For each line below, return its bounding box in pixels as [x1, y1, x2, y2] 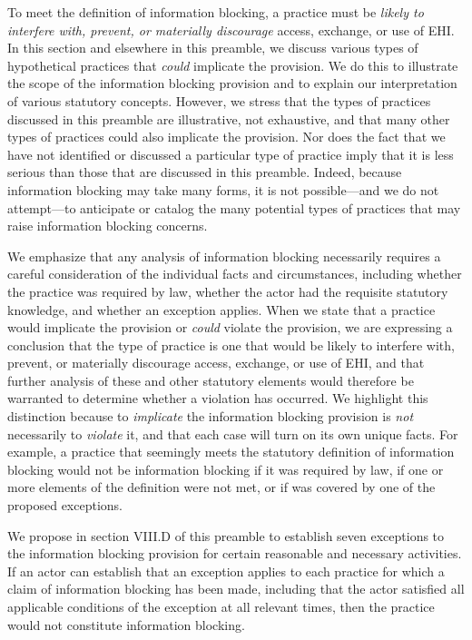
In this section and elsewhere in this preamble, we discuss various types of [7, 38, 418, 57]
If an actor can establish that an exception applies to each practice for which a [7, 561, 445, 580]
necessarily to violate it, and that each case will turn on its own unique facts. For [7, 424, 458, 443]
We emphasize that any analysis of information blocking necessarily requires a [7, 246, 441, 265]
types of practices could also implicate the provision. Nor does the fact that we [7, 127, 446, 146]
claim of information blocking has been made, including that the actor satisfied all [7, 579, 465, 598]
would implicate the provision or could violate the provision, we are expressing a [7, 318, 453, 337]
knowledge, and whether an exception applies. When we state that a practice [7, 300, 436, 319]
